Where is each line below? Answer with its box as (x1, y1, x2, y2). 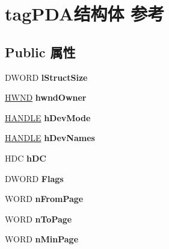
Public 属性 (5, 42, 76, 61)
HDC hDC (5, 151, 46, 164)
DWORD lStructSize (5, 71, 88, 83)
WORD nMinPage (5, 233, 79, 245)
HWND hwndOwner (5, 91, 87, 104)
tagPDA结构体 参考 (5, 1, 165, 26)
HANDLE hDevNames (5, 131, 95, 144)
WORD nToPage (5, 212, 72, 225)
